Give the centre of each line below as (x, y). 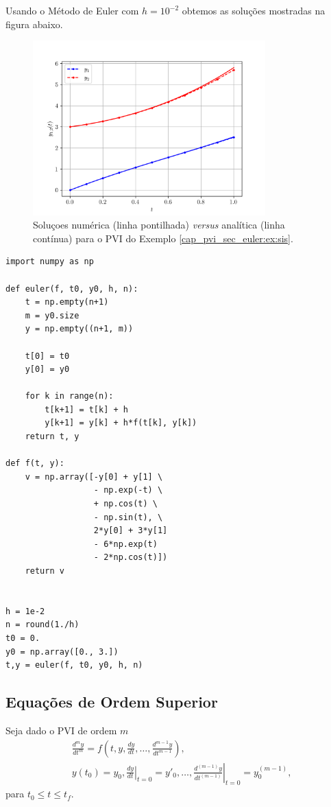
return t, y (52, 437)
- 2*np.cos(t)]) (131, 558)
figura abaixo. (34, 24)
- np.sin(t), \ (128, 517)
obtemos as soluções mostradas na (254, 10)
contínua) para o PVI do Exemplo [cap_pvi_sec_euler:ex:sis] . (163, 238)
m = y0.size (52, 315)
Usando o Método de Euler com (72, 10)
